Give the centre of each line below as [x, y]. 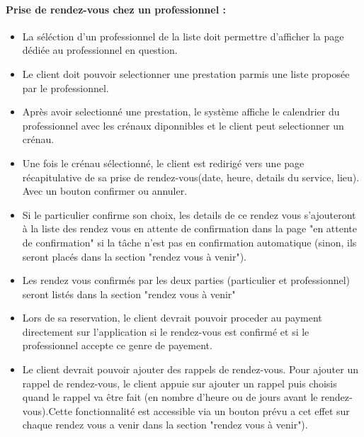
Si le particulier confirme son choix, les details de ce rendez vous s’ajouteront [189, 214]
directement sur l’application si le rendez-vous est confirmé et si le [166, 331]
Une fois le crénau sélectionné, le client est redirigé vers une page [163, 163]
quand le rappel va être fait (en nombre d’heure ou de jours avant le [170, 397]
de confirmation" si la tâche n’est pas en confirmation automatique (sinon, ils [189, 242]
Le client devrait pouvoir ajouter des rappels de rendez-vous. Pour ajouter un [190, 369]
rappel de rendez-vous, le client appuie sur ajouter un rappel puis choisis [180, 383]
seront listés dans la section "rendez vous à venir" [129, 294]
